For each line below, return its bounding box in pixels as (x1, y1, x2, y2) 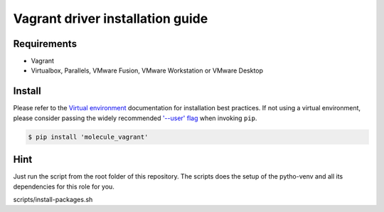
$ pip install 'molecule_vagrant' (28, 132, 149, 141)
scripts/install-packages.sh (13, 196, 93, 204)
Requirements (13, 38, 78, 50)
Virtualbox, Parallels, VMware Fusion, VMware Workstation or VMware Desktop (31, 66, 263, 75)
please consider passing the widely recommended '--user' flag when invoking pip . (13, 114, 257, 122)
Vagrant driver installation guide (13, 11, 208, 26)
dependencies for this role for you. (13, 182, 115, 191)
